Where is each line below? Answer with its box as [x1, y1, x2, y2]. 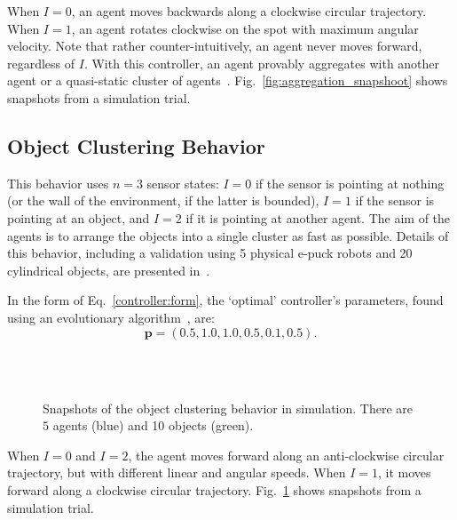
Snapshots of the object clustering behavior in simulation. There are [43, 398, 413, 417]
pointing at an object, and [7, 208, 150, 227]
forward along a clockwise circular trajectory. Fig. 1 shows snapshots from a [7, 481, 422, 500]
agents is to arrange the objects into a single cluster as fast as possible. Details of [7, 226, 449, 244]
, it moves [378, 463, 431, 482]
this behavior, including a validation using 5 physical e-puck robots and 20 [7, 244, 413, 262]
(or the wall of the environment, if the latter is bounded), [7, 191, 319, 210]
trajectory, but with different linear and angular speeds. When [7, 463, 346, 482]
